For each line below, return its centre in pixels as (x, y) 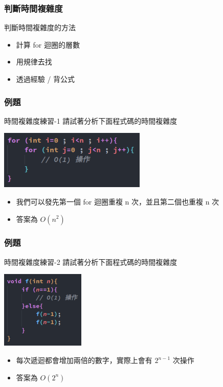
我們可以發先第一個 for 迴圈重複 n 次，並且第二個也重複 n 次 (118, 201)
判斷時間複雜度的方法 (40, 27)
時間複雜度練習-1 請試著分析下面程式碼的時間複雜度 (91, 120)
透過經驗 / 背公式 (46, 79)
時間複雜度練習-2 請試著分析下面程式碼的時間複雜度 (91, 261)
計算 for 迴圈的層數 (48, 44)
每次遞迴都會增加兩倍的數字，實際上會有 (84, 360)
